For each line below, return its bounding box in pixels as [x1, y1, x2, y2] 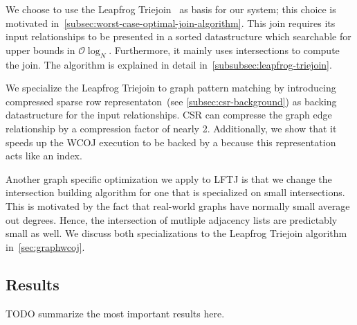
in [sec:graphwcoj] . [6, 239, 85, 254]
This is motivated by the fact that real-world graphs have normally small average [6, 198, 350, 213]
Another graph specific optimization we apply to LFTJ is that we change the [6, 171, 332, 186]
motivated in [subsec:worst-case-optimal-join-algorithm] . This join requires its [6, 15, 336, 30]
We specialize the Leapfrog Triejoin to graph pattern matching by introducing [6, 80, 336, 95]
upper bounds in [6, 42, 75, 57]
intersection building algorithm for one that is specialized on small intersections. [6, 185, 345, 200]
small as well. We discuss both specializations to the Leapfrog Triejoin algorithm [6, 226, 347, 240]
